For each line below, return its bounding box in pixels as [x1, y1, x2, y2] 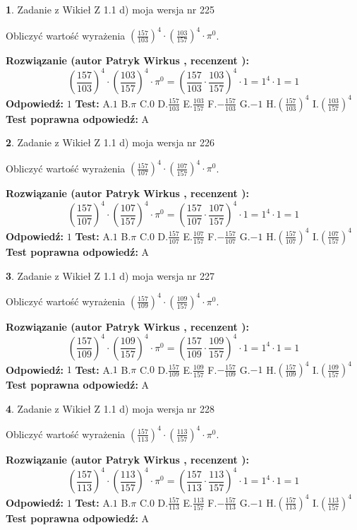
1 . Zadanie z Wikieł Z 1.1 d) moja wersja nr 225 [6, 2, 215, 16]
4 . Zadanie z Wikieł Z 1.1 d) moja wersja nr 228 [6, 401, 215, 416]
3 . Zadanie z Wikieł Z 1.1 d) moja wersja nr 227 [6, 268, 215, 283]
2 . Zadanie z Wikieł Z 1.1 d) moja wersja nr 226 [6, 135, 215, 150]
